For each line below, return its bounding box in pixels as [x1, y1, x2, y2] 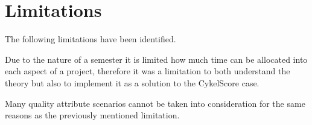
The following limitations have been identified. [5, 33, 176, 45]
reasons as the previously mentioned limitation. [5, 109, 180, 121]
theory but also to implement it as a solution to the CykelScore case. [5, 76, 259, 89]
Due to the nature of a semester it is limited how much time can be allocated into [5, 53, 308, 65]
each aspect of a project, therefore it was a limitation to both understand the [5, 65, 290, 77]
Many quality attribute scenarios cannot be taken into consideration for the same [5, 97, 305, 109]
